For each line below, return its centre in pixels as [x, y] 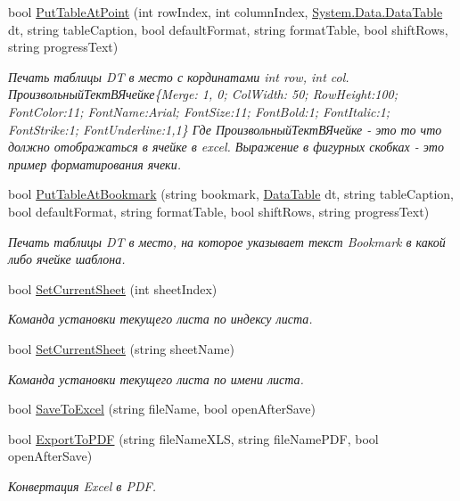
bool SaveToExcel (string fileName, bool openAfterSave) [162, 409]
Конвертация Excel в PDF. [82, 485]
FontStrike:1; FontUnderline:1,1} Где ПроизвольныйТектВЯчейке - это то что [225, 129]
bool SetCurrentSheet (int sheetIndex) [113, 288]
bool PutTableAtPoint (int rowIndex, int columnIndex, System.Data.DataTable [226, 12]
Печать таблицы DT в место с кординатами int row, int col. [179, 76]
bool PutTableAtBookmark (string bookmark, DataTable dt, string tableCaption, [231, 194]
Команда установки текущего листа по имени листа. [156, 378]
